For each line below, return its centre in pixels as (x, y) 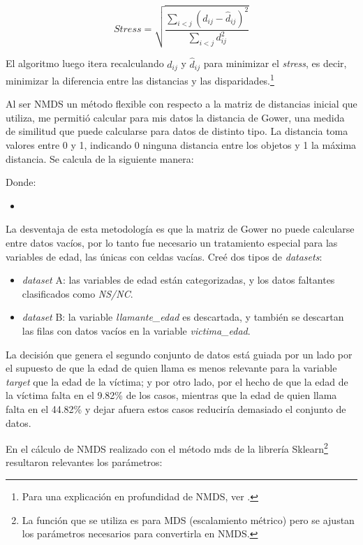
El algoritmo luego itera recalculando (85, 63)
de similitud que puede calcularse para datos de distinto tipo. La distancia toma (177, 131)
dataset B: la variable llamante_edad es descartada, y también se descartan (183, 317)
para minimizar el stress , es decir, (275, 63)
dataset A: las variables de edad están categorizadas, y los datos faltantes (178, 280)
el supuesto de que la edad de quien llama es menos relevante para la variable (171, 368)
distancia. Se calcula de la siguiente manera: (100, 158)
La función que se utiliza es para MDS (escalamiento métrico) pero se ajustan (188, 519)
